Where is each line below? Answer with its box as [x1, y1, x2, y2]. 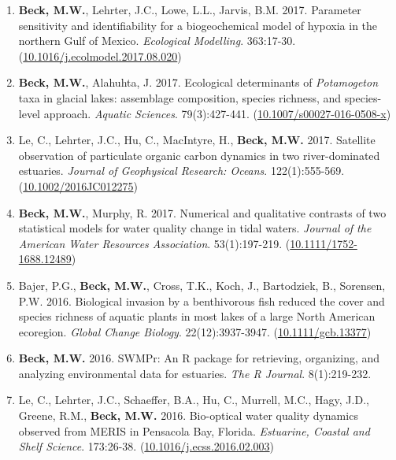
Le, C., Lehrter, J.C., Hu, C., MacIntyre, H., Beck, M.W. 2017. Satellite [18, 132, 376, 148]
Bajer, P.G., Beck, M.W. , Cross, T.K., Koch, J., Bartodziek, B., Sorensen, [18, 276, 386, 293]
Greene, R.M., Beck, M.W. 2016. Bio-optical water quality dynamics [18, 407, 358, 424]
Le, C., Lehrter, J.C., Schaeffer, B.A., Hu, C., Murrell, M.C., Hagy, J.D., [18, 391, 369, 408]
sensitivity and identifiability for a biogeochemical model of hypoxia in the [18, 17, 378, 33]
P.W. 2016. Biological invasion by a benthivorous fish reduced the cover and [18, 292, 385, 309]
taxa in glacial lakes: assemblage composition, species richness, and [18, 89, 342, 106]
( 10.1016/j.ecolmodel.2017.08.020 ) [18, 47, 182, 64]
